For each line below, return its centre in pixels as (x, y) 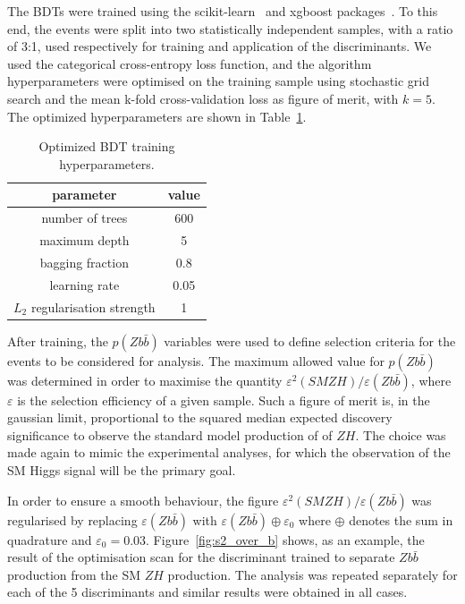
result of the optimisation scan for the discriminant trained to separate (201, 557)
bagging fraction (84, 262)
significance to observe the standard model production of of (170, 434)
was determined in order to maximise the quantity (145, 380)
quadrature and (50, 539)
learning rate (85, 284)
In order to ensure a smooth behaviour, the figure (143, 500)
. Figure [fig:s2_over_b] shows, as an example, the (285, 539)
